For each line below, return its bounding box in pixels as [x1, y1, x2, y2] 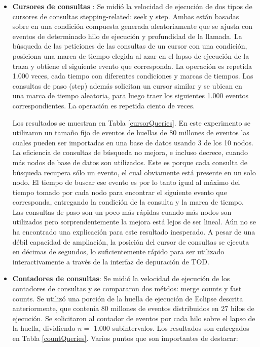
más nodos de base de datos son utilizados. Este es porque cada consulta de [12, 157, 248, 167]
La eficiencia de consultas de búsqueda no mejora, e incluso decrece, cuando [12, 147, 248, 158]
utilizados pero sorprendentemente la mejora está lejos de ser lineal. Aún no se [12, 216, 256, 227]
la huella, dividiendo [12, 323, 76, 333]
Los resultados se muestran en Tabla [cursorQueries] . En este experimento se [12, 117, 250, 128]
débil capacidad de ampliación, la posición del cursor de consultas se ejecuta [12, 236, 249, 247]
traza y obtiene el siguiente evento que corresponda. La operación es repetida [12, 60, 252, 71]
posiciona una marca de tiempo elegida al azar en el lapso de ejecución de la [12, 50, 249, 61]
